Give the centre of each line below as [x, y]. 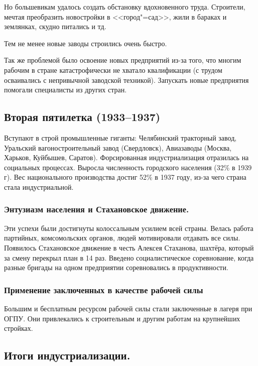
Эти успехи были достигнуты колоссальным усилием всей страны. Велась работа [129, 228]
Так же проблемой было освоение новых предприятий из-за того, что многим [123, 60]
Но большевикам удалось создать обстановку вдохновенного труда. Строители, [125, 7]
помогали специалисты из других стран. [66, 90]
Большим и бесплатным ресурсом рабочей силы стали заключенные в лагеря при [128, 308]
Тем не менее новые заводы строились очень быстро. [86, 43]
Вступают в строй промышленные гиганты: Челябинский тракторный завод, [120, 137]
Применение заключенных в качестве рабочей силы [104, 289]
